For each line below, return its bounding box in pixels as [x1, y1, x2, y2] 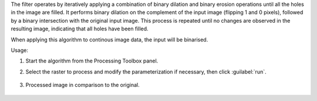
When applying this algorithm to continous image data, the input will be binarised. [11, 36, 208, 43]
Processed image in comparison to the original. [25, 82, 140, 89]
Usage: [11, 47, 29, 54]
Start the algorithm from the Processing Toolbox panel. [25, 57, 158, 64]
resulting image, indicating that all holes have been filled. [11, 25, 149, 32]
